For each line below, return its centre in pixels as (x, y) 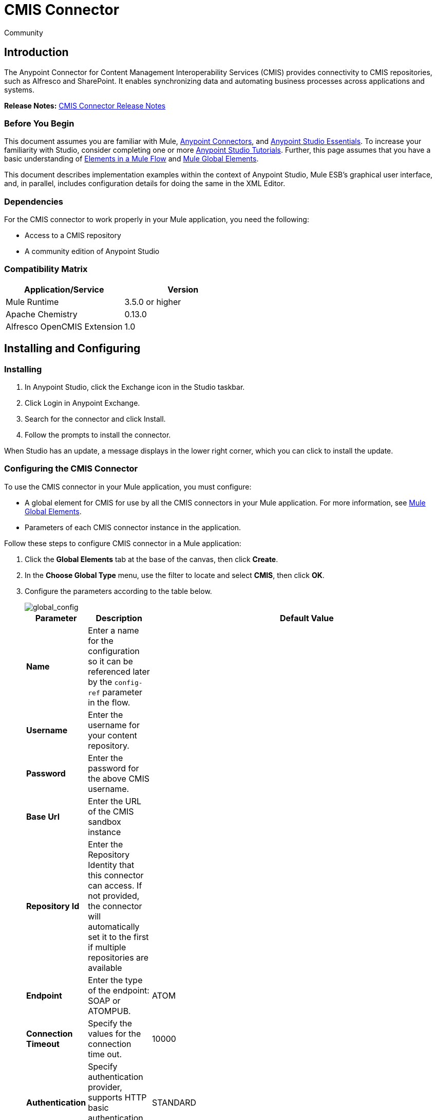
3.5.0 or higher (153, 302)
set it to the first (118, 937)
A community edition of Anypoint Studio (92, 251)
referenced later (119, 671)
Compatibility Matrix (46, 269)
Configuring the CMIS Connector (71, 469)
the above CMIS (119, 778)
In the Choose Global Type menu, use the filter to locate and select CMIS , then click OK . (175, 575)
